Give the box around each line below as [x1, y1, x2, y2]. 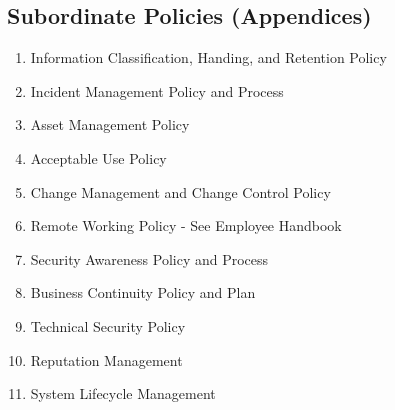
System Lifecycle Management [30, 383, 216, 404]
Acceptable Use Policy [30, 147, 167, 168]
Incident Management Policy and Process [30, 80, 284, 101]
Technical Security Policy [30, 315, 186, 336]
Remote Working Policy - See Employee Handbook [30, 215, 342, 236]
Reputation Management [30, 349, 183, 370]
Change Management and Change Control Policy [30, 181, 331, 202]
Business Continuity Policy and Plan [30, 282, 256, 303]
